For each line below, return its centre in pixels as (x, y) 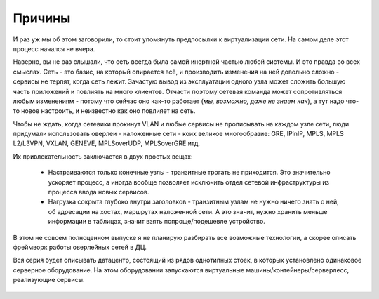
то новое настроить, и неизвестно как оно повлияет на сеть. (104, 111)
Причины (42, 18)
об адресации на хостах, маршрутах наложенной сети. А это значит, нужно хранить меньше (188, 211)
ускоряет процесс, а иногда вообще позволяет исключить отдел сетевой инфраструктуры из (189, 182)
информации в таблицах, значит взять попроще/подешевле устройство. (157, 222)
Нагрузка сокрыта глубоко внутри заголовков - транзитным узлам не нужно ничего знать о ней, (194, 202)
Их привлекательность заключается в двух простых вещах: (103, 156)
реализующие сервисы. (49, 280)
